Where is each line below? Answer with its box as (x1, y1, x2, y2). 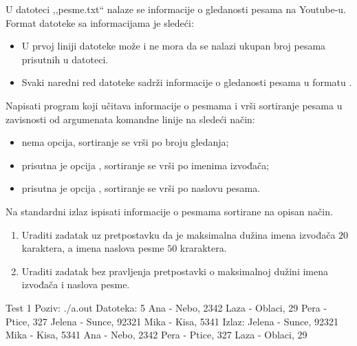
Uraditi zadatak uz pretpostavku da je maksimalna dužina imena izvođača (21, 227, 336, 241)
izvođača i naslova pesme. (21, 277, 130, 292)
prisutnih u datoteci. (21, 52, 109, 66)
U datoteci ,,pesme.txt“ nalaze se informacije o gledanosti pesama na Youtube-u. (6, 2, 346, 16)
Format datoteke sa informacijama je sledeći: (6, 15, 194, 30)
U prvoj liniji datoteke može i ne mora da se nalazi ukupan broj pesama (21, 39, 326, 53)
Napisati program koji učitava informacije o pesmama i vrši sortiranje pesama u (6, 98, 343, 112)
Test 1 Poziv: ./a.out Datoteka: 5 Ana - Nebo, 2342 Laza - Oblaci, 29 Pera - (6, 300, 327, 314)
